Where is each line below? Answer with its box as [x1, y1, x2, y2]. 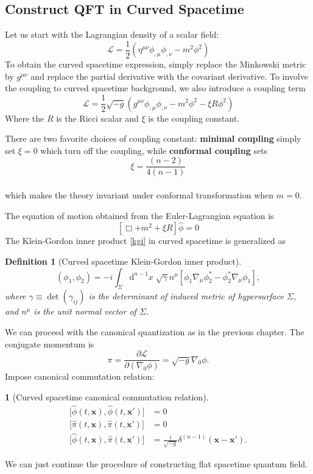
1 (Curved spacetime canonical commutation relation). [5, 390, 209, 403]
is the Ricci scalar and [56, 111, 139, 124]
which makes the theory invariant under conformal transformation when [5, 188, 274, 201]
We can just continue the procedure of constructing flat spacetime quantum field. [5, 458, 308, 470]
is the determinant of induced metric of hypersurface [88, 290, 284, 302]
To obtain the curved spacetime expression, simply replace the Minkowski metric [5, 58, 306, 71]
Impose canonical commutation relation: [5, 370, 155, 383]
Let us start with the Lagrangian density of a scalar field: [5, 28, 219, 41]
